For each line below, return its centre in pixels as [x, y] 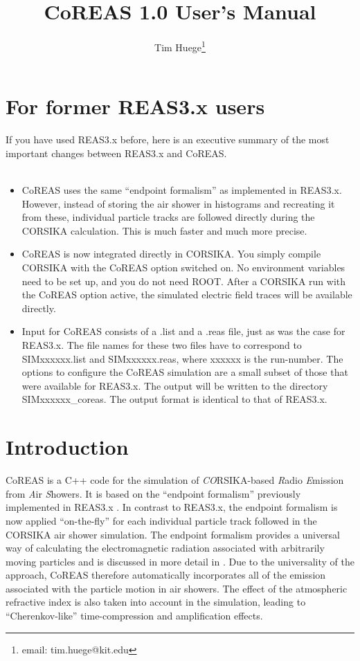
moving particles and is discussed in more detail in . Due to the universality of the [180, 561]
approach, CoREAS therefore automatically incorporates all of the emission [166, 575]
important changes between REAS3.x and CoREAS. [116, 153]
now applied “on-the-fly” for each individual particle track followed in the [161, 520]
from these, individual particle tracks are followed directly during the [168, 217]
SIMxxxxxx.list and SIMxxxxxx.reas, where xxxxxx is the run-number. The [182, 358]
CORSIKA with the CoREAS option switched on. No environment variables [183, 268]
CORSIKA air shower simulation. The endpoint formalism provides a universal [173, 534]
